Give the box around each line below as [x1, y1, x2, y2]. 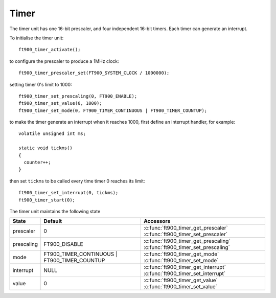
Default [43, 218, 62, 225]
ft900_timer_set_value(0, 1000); [18, 100, 102, 106]
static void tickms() [18, 145, 73, 151]
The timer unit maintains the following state [9, 208, 101, 214]
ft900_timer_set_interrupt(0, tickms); [18, 190, 119, 196]
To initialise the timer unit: [9, 35, 64, 41]
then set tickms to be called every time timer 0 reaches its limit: [9, 178, 145, 184]
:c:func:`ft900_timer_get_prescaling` [143, 238, 231, 245]
